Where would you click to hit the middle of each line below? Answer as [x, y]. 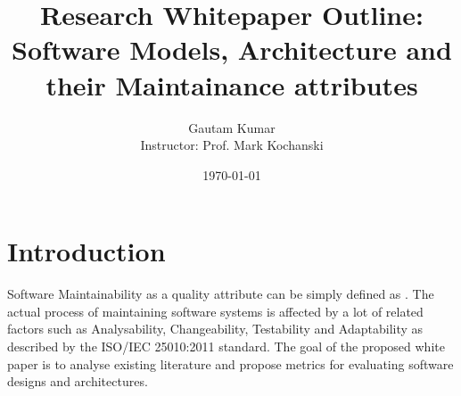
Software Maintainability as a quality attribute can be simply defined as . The [221, 294]
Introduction [86, 251]
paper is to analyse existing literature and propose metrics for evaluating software [230, 363]
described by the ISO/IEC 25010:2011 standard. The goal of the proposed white [226, 346]
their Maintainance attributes [232, 84]
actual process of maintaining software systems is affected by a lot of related [215, 311]
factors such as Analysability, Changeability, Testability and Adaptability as [215, 329]
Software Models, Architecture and [232, 49]
